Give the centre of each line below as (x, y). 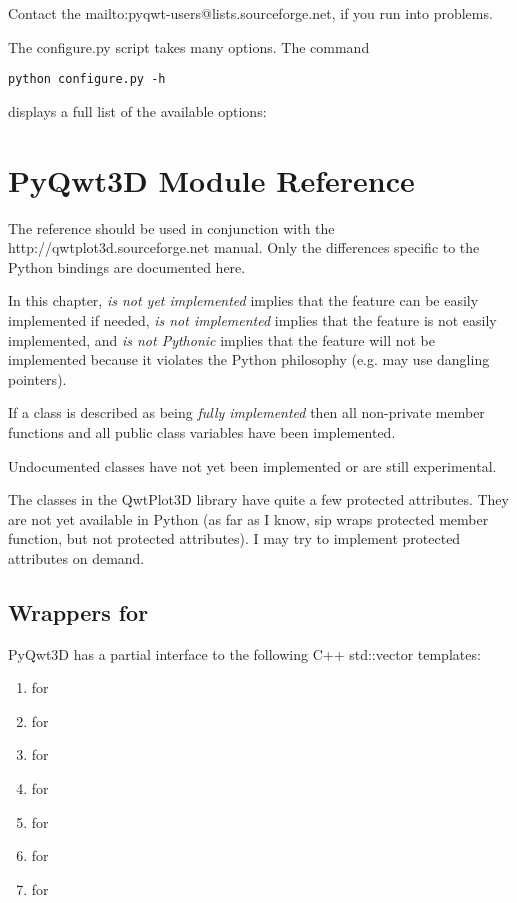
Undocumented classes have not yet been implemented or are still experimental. (252, 465)
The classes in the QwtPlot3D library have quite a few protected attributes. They (258, 499)
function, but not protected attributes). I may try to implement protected (234, 538)
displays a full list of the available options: (137, 110)
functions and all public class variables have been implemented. (202, 431)
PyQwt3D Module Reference (211, 179)
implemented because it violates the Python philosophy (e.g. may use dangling (249, 359)
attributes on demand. (76, 557)
